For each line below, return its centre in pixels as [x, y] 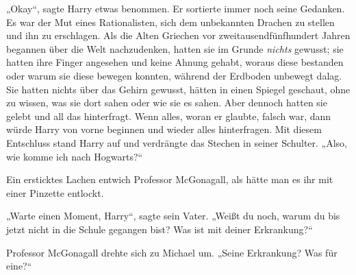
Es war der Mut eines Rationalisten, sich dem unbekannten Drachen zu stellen [170, 22]
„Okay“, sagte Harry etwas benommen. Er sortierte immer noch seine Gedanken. [176, 8]
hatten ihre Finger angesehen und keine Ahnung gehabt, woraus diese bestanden [175, 62]
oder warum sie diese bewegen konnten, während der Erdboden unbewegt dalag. [174, 75]
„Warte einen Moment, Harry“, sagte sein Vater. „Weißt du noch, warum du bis [173, 216]
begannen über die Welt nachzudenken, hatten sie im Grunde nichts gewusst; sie [175, 48]
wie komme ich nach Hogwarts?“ [75, 156]
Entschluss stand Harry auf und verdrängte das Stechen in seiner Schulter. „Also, [177, 142]
